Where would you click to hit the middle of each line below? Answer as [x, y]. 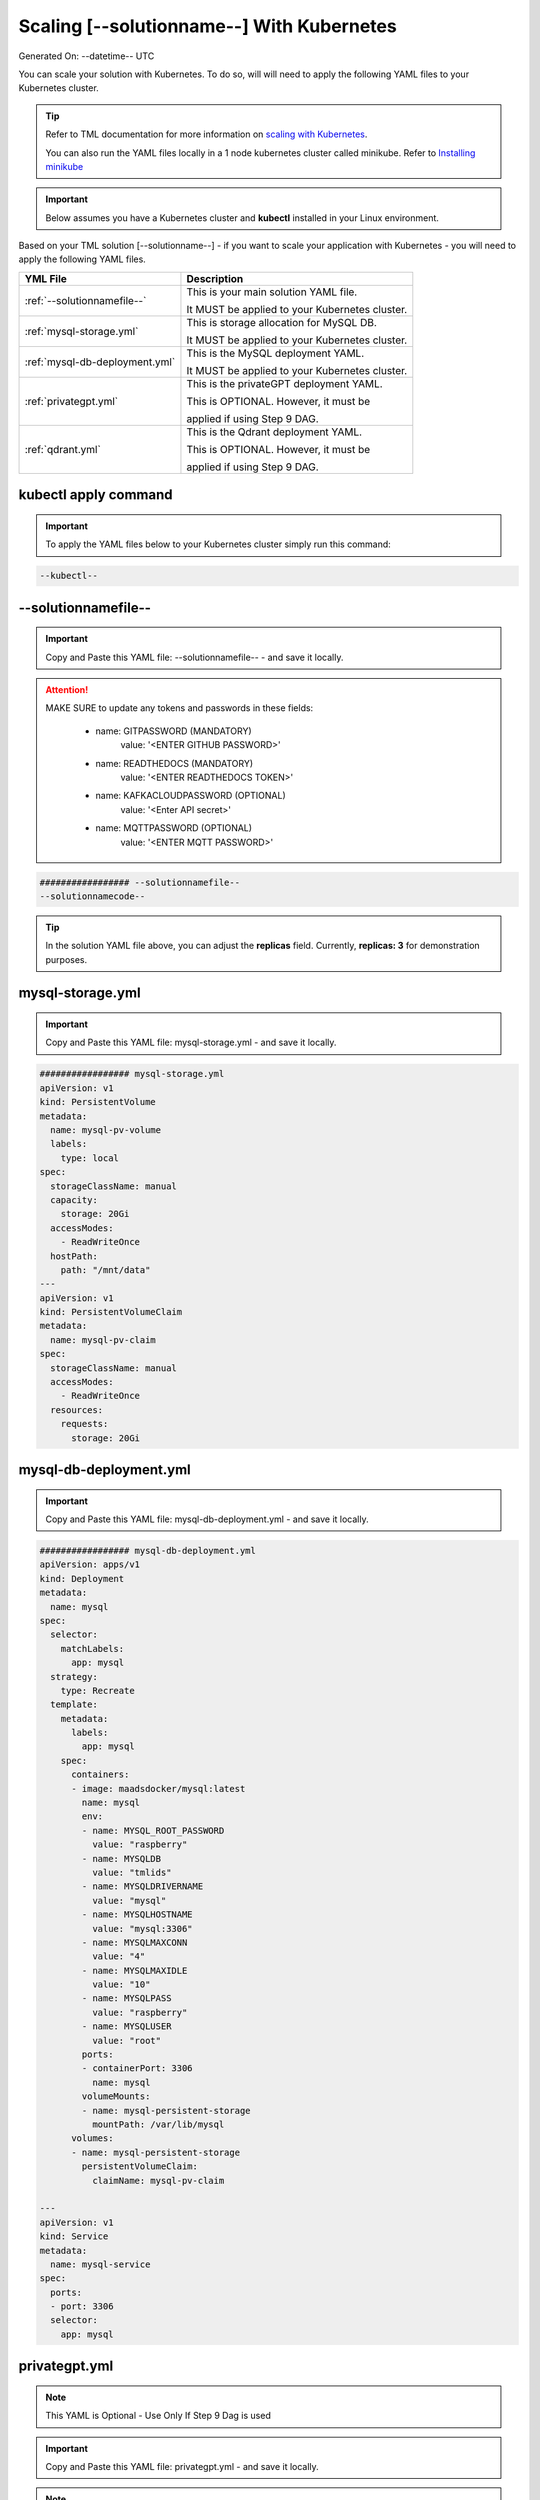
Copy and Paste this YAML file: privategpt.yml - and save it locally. [182, 2467]
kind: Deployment [82, 1578]
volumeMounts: [116, 2096]
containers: [100, 1774]
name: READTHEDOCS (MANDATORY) [174, 763]
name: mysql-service [100, 2264]
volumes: [92, 2138]
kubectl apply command [96, 495]
